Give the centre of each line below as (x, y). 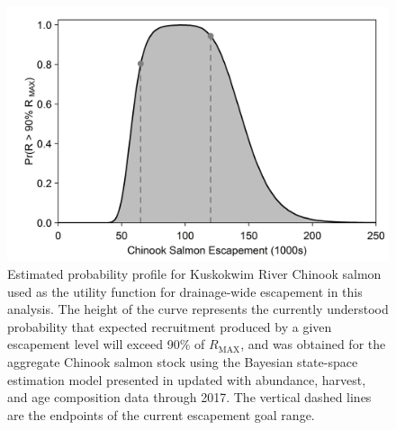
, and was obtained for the (313, 344)
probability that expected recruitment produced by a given (170, 326)
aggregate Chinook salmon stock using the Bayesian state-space (183, 361)
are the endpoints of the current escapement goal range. (161, 414)
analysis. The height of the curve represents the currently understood (198, 309)
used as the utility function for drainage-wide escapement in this (185, 291)
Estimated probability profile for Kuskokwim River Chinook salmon (194, 273)
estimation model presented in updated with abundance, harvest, (187, 379)
